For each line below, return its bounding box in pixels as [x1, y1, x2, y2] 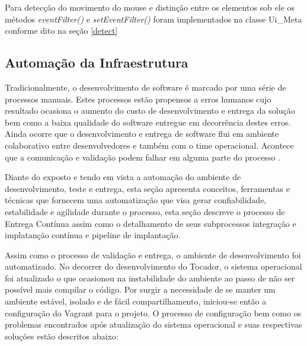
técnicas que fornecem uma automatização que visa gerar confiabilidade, [5, 194, 267, 206]
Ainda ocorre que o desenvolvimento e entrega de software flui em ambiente [5, 127, 279, 140]
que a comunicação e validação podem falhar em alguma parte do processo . [5, 150, 280, 163]
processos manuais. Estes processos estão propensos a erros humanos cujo [5, 92, 271, 105]
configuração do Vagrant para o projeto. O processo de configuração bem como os [5, 306, 302, 319]
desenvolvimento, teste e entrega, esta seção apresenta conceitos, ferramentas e [5, 182, 290, 194]
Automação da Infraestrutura [5, 53, 188, 72]
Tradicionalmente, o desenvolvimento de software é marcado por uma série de [5, 81, 286, 93]
